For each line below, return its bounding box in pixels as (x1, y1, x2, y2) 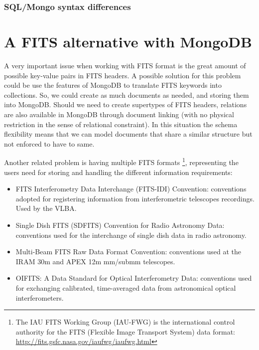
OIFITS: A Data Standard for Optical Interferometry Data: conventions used (15, 273, 252, 283)
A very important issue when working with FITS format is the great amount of (4, 60, 246, 70)
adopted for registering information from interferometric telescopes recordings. (15, 193, 255, 203)
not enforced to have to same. (4, 138, 95, 149)
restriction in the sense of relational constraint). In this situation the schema (4, 119, 238, 129)
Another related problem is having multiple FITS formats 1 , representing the (4, 156, 239, 167)
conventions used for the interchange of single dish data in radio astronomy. (15, 229, 247, 240)
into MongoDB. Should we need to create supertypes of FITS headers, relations (4, 99, 247, 110)
